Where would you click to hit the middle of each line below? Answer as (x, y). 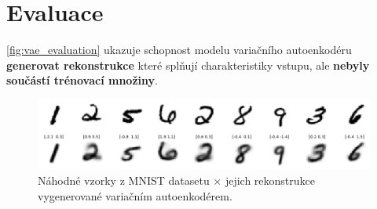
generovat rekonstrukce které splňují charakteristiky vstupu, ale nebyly (188, 65)
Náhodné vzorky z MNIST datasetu (124, 180)
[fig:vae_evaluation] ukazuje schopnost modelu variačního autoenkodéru (179, 50)
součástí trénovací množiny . (82, 80)
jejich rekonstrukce (270, 180)
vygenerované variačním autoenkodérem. (135, 195)
